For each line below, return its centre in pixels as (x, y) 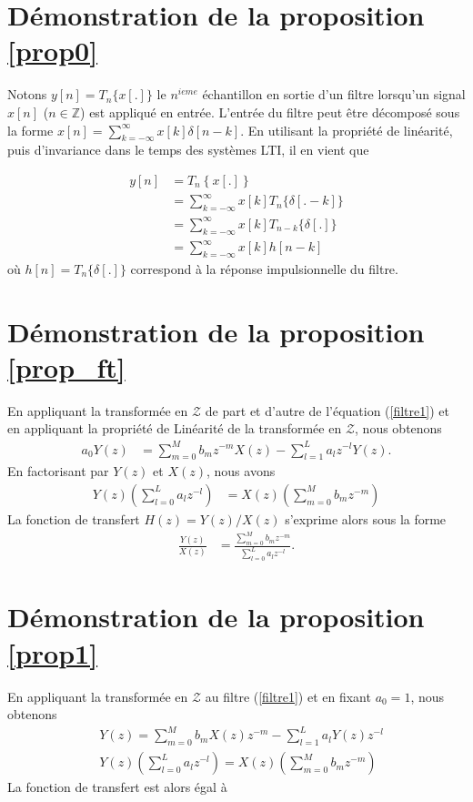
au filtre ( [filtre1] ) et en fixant (288, 696)
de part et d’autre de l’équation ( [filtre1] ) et (327, 410)
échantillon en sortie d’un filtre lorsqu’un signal (334, 94)
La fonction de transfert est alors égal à (117, 787)
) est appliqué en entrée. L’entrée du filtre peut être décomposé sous (270, 112)
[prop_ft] (66, 366)
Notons (27, 94)
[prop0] (53, 51)
